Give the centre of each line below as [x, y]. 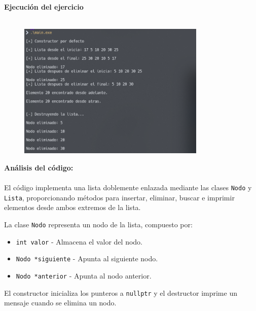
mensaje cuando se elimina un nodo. [60, 303]
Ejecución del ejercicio [44, 7]
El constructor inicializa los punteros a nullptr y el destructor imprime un [121, 292]
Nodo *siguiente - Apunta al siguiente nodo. [87, 258]
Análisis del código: [39, 167]
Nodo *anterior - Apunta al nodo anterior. [84, 276]
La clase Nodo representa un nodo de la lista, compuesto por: [98, 224]
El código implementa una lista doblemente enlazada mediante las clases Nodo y [128, 187]
